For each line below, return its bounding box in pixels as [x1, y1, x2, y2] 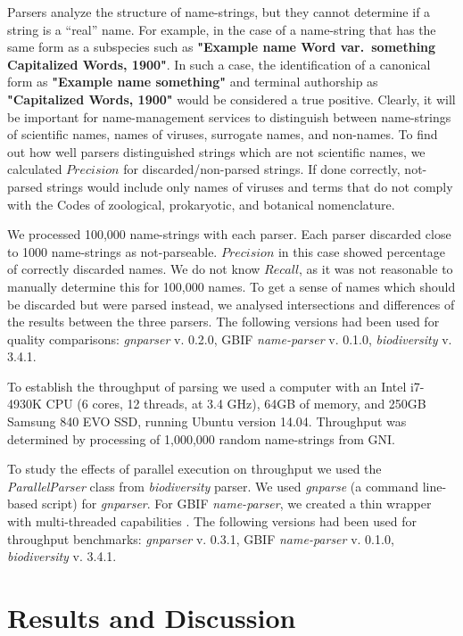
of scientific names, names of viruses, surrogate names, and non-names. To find [7, 125, 438, 144]
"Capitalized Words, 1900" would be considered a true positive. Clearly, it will [7, 89, 456, 108]
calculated [7, 160, 62, 178]
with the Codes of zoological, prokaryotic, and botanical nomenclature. [7, 194, 395, 213]
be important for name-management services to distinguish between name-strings [7, 107, 451, 126]
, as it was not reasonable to [299, 260, 453, 278]
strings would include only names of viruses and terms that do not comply [46, 177, 453, 195]
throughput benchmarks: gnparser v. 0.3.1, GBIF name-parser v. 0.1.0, [7, 529, 394, 548]
